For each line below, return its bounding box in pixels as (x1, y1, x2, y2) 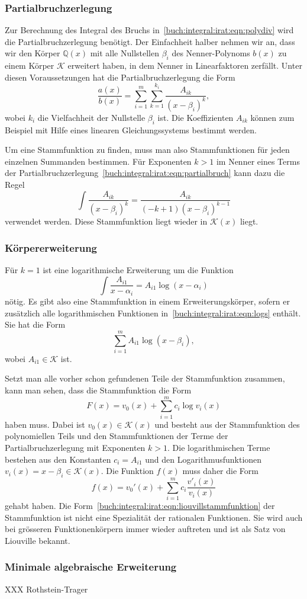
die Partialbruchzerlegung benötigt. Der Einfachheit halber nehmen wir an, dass (5, 35, 295, 47)
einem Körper (5, 59, 54, 72)
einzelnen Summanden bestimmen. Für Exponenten (5, 155, 192, 167)
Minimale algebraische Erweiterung (5, 559, 177, 574)
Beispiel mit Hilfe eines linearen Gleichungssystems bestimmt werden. (5, 123, 257, 136)
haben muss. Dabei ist (5, 418, 85, 430)
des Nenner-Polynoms (172, 47, 250, 59)
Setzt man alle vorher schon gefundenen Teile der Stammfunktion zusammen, (5, 372, 285, 385)
